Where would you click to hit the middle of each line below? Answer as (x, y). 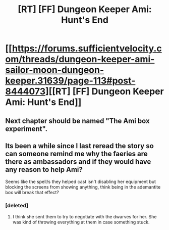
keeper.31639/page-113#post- (70, 81)
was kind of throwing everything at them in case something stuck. (81, 222)
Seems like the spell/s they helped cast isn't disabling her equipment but (81, 182)
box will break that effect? (32, 193)
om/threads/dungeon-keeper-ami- (80, 59)
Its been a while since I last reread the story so (79, 146)
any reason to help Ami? (44, 170)
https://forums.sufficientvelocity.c (87, 49)
